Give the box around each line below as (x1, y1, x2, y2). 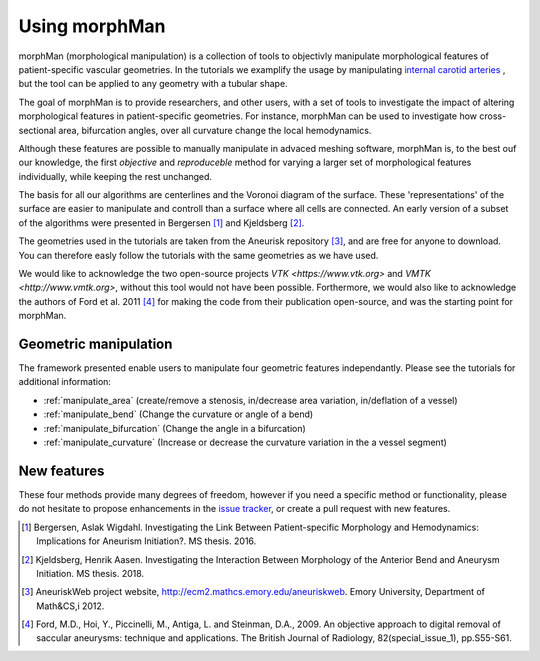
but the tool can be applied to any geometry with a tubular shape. (18, 78, 289, 90)
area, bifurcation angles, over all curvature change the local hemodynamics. (58, 124, 372, 136)
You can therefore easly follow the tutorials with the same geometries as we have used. (18, 249, 379, 261)
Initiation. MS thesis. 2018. (36, 567, 145, 579)
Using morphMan (18, 15, 166, 37)
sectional (18, 124, 57, 136)
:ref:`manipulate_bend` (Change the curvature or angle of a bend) (43, 408, 314, 420)
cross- (478, 110, 507, 122)
